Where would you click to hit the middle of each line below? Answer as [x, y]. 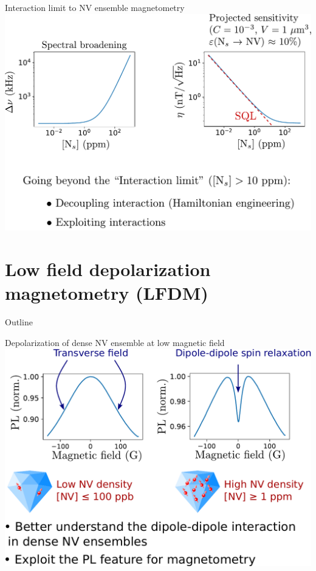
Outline [19, 322]
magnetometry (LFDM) [107, 293]
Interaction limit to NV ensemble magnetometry [95, 7]
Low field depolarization [108, 269]
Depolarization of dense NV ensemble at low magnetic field [115, 342]
